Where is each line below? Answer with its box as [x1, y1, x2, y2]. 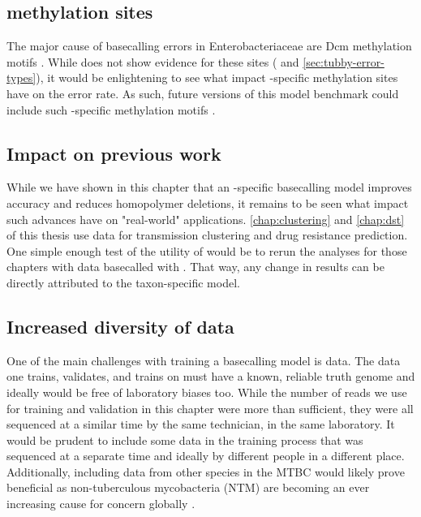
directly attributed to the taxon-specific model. [6, 274, 240, 291]
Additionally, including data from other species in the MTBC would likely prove [6, 463, 405, 480]
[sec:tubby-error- [303, 53, 384, 70]
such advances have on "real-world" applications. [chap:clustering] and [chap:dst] [6, 210, 405, 227]
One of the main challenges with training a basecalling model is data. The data [6, 351, 401, 368]
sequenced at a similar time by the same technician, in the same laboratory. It [6, 416, 395, 433]
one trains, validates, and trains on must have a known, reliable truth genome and [6, 368, 415, 385]
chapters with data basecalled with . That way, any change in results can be [6, 258, 384, 275]
